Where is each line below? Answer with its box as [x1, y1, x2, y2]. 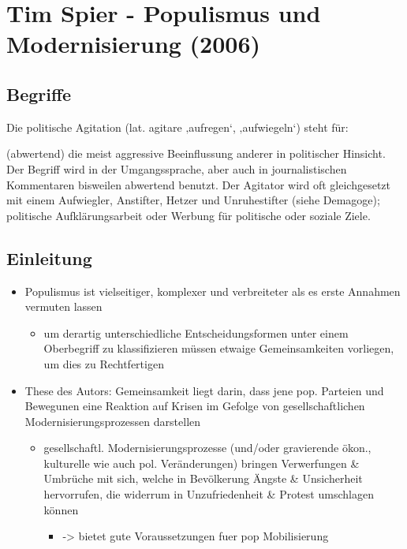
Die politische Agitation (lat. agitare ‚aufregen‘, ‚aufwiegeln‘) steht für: [6, 118, 349, 135]
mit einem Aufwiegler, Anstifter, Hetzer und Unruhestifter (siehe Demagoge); [6, 192, 380, 208]
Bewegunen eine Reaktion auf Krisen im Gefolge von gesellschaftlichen [24, 398, 365, 414]
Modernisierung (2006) [6, 28, 261, 60]
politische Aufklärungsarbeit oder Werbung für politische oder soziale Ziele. [6, 207, 371, 223]
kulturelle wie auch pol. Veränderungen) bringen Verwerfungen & [43, 454, 360, 471]
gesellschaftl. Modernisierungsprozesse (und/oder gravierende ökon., [43, 439, 372, 456]
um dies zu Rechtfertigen [43, 355, 164, 372]
